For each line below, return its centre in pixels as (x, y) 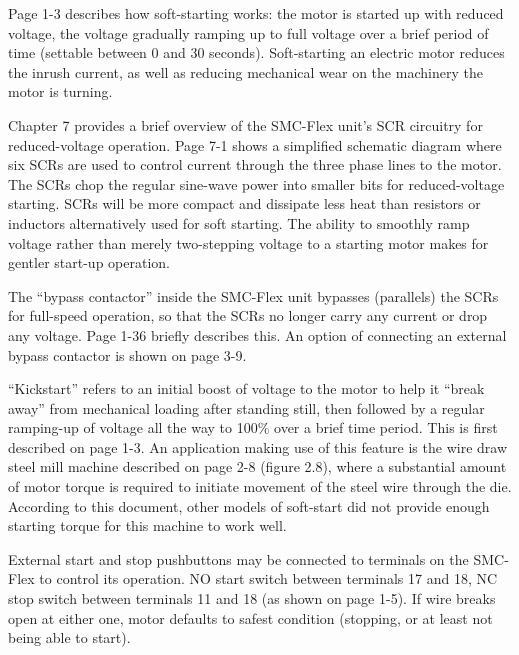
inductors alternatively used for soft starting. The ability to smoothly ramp (239, 222)
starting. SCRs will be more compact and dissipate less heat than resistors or (244, 203)
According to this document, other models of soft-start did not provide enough (249, 505)
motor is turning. (60, 91)
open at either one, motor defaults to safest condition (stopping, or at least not (250, 617)
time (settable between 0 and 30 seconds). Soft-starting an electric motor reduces (256, 52)
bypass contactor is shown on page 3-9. (127, 354)
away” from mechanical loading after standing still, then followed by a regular (246, 407)
